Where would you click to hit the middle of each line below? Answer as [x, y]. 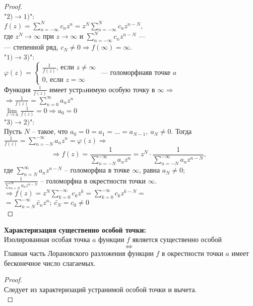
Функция [17, 89]
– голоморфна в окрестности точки [93, 180]
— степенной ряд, [31, 47]
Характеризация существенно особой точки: [75, 229]
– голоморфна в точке [97, 170]
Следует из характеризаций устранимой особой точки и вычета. [100, 289]
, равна [150, 170]
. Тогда [181, 131]
